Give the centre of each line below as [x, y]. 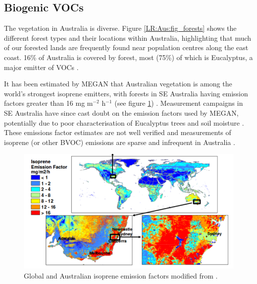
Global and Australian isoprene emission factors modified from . [121, 275]
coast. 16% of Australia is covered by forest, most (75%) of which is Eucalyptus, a [128, 57]
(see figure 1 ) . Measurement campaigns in [179, 103]
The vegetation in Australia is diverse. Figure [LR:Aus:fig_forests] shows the [120, 28]
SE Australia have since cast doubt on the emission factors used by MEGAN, [121, 112]
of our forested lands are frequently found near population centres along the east [126, 47]
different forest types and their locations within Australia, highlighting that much [128, 37]
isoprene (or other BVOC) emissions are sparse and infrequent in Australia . [120, 142]
